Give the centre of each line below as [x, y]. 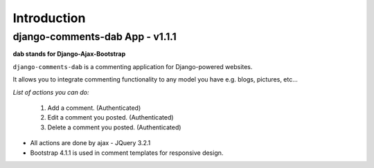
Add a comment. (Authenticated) [94, 108]
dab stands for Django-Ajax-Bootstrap [69, 54]
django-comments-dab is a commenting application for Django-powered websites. [133, 66]
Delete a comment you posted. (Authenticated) [114, 127]
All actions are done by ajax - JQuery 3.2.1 [90, 143]
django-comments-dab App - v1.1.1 [95, 37]
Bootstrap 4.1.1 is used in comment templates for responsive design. [127, 153]
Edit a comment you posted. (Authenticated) [110, 118]
